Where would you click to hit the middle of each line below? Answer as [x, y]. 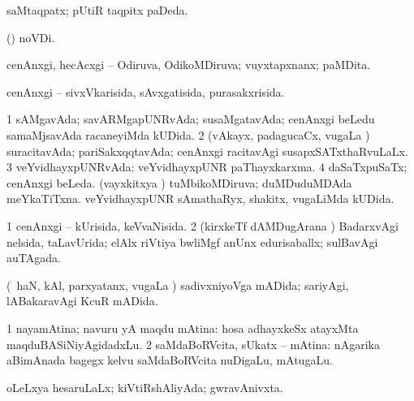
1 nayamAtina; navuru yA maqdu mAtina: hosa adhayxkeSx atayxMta [183, 328]
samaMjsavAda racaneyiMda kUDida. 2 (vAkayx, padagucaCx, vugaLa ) [188, 134]
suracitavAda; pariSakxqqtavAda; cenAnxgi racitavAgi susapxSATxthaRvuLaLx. [207, 151]
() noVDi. [31, 37]
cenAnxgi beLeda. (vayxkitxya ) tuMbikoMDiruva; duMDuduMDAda [179, 182]
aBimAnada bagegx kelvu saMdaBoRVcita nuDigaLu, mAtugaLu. [170, 360]
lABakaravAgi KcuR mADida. [82, 301]
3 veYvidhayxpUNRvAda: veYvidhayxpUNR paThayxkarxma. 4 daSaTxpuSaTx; [207, 167]
